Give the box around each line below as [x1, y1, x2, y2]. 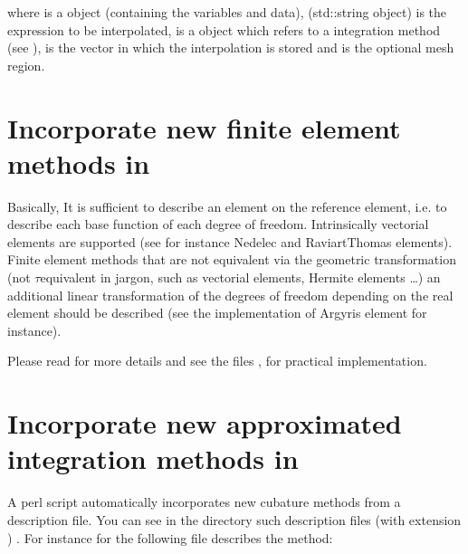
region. [7, 55, 45, 74]
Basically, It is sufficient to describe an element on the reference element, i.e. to [7, 196, 447, 215]
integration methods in [7, 440, 299, 477]
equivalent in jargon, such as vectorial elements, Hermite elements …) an [40, 268, 441, 287]
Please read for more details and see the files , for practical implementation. [7, 351, 427, 370]
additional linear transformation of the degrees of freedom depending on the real [7, 285, 454, 304]
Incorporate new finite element [7, 109, 401, 146]
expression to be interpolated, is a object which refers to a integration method [7, 20, 441, 39]
